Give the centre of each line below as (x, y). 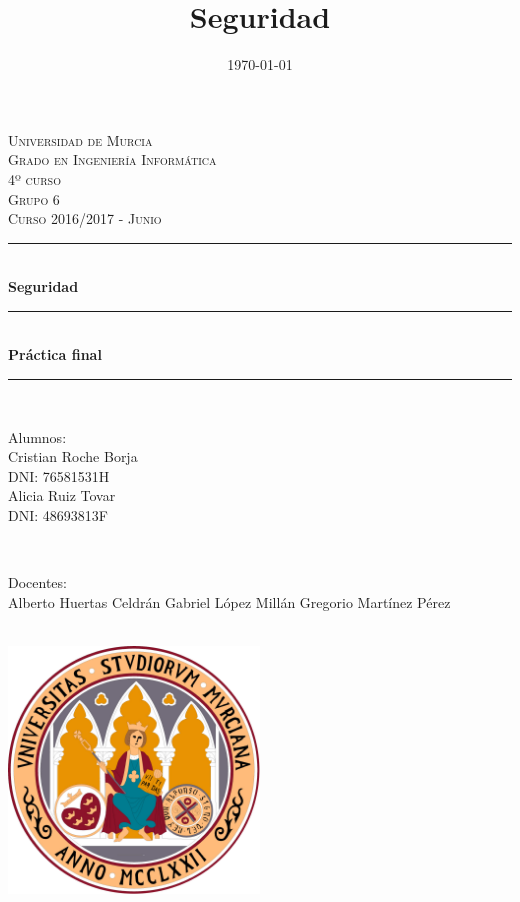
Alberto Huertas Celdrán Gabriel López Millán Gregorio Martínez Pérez (229, 601)
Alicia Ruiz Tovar (62, 495)
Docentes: (37, 582)
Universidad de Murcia (80, 139)
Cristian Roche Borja (73, 456)
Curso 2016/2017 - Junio (85, 218)
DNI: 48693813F (58, 515)
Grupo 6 (34, 198)
